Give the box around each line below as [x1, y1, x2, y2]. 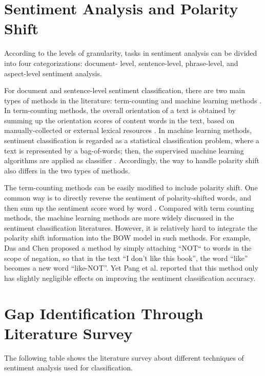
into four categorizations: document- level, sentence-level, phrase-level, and [4, 57, 238, 68]
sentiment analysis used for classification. [4, 362, 133, 373]
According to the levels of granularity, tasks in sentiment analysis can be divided [4, 48, 257, 58]
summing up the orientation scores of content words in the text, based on [4, 115, 235, 125]
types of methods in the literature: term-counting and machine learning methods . [4, 95, 262, 105]
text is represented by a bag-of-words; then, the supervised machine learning [4, 145, 244, 156]
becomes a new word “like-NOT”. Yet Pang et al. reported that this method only [4, 262, 258, 273]
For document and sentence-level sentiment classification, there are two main [4, 85, 245, 96]
